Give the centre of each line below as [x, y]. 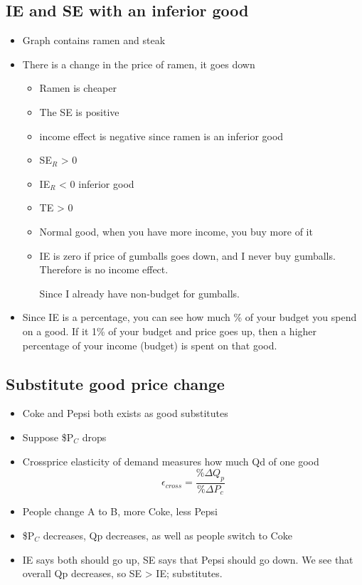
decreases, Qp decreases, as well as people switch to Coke [167, 535]
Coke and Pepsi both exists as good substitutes [125, 413]
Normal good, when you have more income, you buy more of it [176, 231]
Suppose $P [48, 437]
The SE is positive [79, 111]
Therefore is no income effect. [104, 269]
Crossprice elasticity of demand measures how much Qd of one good [171, 461]
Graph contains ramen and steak [94, 40]
